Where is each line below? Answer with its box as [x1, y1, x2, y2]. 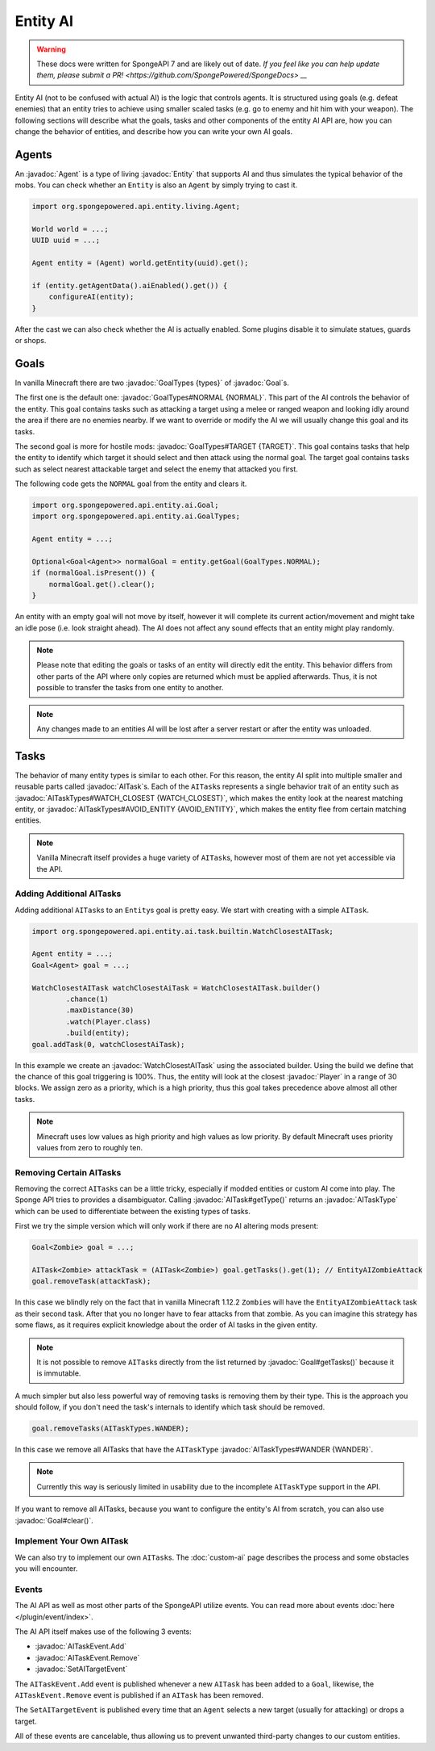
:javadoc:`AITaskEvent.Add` [35, 1641, 127, 1651]
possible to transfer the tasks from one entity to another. [36, 683, 224, 693]
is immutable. [36, 1368, 81, 1378]
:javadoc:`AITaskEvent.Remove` [35, 1653, 140, 1662]
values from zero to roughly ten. [36, 1142, 143, 1152]
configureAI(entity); [48, 292, 135, 302]
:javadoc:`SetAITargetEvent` [35, 1664, 128, 1674]
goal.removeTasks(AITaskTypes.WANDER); [31, 1424, 189, 1433]
